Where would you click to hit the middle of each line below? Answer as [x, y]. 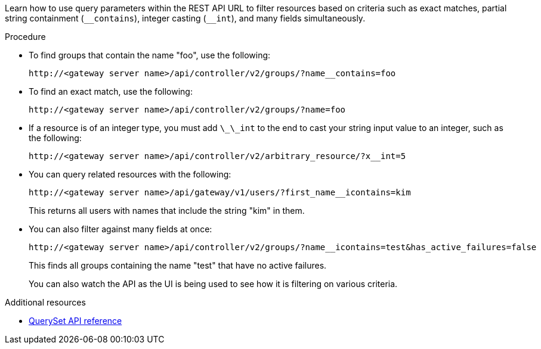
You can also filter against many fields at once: [120, 229]
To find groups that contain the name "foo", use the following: [150, 55]
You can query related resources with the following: [130, 174]
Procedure [25, 37]
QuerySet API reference [75, 321]
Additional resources [45, 302]
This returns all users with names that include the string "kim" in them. [167, 211]
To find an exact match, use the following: [111, 91]
